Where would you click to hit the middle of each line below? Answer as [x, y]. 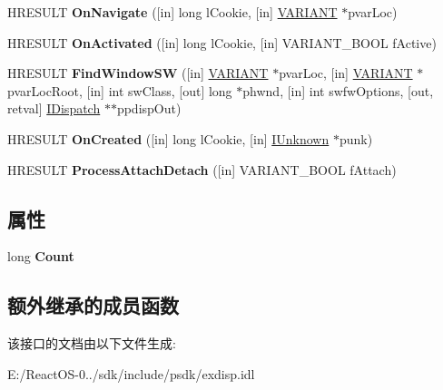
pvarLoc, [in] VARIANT [346, 73]
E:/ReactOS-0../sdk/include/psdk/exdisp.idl [131, 373]
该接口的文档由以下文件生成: [92, 343]
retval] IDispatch [54, 108]
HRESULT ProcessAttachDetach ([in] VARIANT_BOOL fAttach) [202, 169]
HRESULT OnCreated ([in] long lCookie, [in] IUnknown [168, 138]
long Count [41, 256]
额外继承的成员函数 [93, 305]
